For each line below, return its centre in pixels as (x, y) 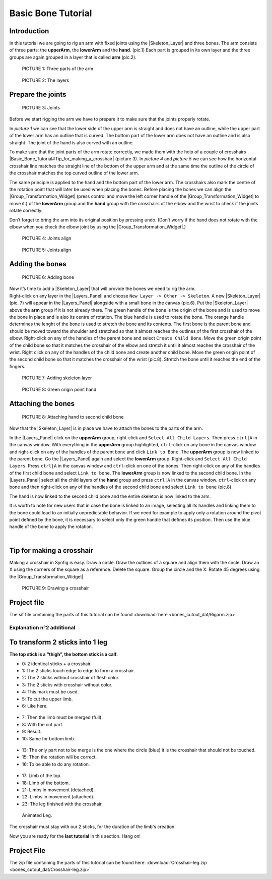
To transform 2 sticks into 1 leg (58, 642)
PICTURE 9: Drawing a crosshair (55, 588)
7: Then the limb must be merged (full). (62, 717)
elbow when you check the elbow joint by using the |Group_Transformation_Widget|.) (98, 226)
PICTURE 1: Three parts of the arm (57, 69)
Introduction (29, 31)
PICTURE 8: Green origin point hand (59, 389)
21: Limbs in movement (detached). (58, 790)
